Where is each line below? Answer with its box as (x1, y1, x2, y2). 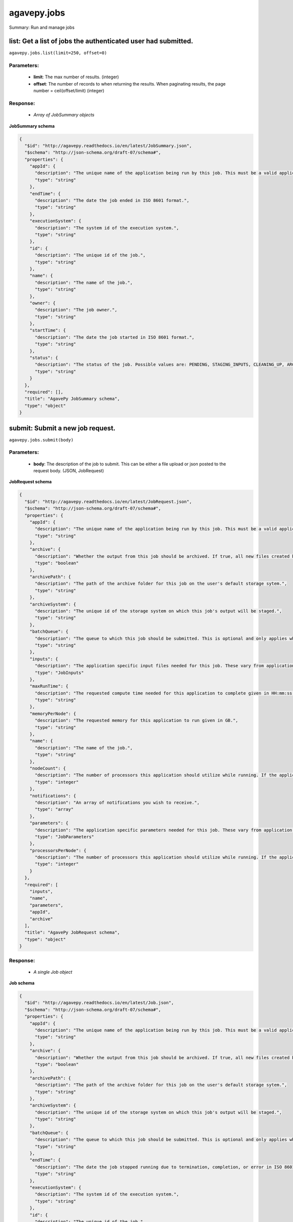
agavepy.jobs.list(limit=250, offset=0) (9, 50, 107, 56)
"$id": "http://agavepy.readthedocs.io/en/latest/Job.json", (24, 1000, 174, 1005)
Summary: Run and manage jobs (9, 24, 75, 30)
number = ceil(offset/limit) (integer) (33, 88, 105, 94)
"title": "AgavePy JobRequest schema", (24, 930, 120, 936)
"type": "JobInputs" (35, 670, 84, 676)
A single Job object (33, 969, 73, 975)
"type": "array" (35, 807, 74, 812)
